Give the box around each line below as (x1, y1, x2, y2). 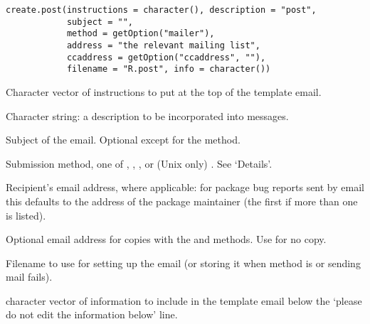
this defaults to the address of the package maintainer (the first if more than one (6, 193, 358, 208)
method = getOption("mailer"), (66, 28, 215, 39)
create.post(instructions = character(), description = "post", (6, 5, 317, 15)
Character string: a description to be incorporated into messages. (6, 108, 289, 123)
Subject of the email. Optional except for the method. (6, 132, 240, 147)
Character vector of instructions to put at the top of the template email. (6, 84, 322, 99)
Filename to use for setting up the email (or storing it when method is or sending (6, 255, 361, 270)
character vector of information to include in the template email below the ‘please (6, 293, 362, 308)
